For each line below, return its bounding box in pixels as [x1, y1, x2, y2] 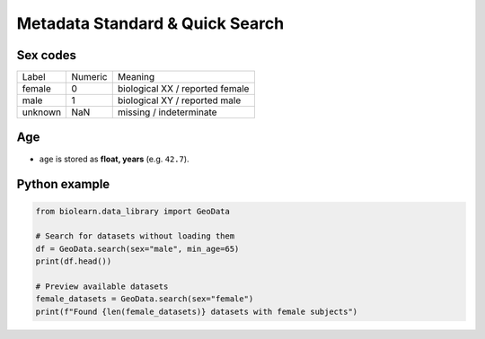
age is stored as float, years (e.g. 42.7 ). [39, 153, 190, 164]
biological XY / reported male [117, 94, 242, 107]
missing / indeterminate [117, 106, 217, 118]
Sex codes [16, 48, 76, 63]
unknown [22, 106, 62, 118]
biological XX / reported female [117, 83, 250, 95]
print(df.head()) [35, 256, 112, 266]
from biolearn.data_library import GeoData [35, 206, 231, 216]
